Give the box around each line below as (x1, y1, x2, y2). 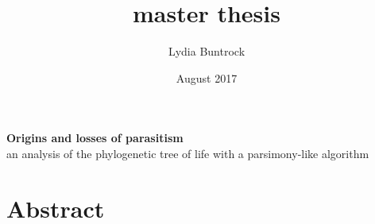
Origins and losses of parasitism (6, 129, 184, 146)
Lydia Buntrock (168, 43, 245, 60)
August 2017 (176, 69, 238, 86)
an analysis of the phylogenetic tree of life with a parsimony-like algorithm (6, 145, 369, 161)
